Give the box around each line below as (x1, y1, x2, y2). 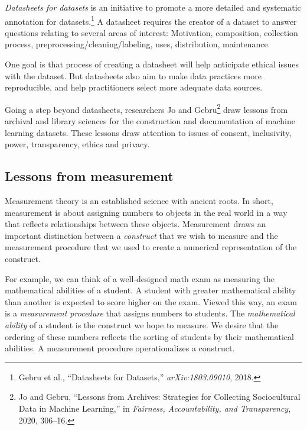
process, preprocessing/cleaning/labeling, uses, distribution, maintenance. (5, 38, 270, 50)
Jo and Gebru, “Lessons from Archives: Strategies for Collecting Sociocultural (18, 390, 301, 403)
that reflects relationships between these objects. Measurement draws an (5, 218, 266, 230)
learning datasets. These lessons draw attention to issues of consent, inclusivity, (5, 126, 292, 138)
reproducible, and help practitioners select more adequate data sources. (5, 81, 263, 93)
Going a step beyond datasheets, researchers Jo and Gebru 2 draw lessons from (5, 101, 288, 115)
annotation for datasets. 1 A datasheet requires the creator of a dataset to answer (5, 13, 297, 27)
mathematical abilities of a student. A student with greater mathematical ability (5, 284, 296, 296)
